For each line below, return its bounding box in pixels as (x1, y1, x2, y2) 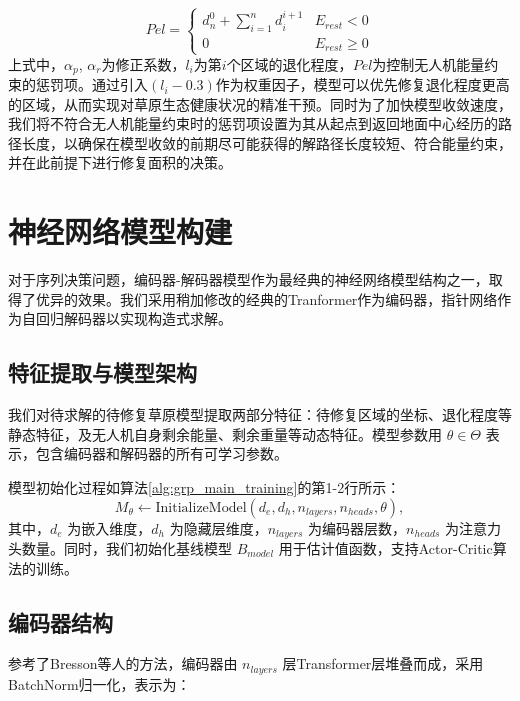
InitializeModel (155, 500, 247, 515)
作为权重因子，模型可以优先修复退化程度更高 (215, 74, 510, 95)
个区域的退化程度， (226, 53, 353, 74)
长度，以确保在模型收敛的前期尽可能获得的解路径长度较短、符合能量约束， (21, 132, 512, 153)
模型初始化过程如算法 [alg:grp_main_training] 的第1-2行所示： (8, 476, 401, 497)
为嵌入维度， (67, 517, 152, 538)
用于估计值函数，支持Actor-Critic (278, 537, 493, 558)
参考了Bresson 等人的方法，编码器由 (8, 653, 238, 674)
